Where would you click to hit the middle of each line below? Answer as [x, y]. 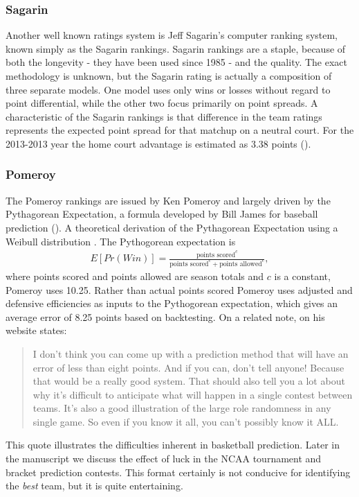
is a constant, [302, 276]
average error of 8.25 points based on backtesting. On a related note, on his [165, 316]
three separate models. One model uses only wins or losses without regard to [168, 89]
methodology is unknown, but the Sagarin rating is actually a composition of [169, 76]
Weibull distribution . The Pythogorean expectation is [121, 241]
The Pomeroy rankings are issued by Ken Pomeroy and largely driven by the [168, 200]
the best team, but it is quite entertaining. [94, 486]
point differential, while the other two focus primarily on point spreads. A [162, 103]
